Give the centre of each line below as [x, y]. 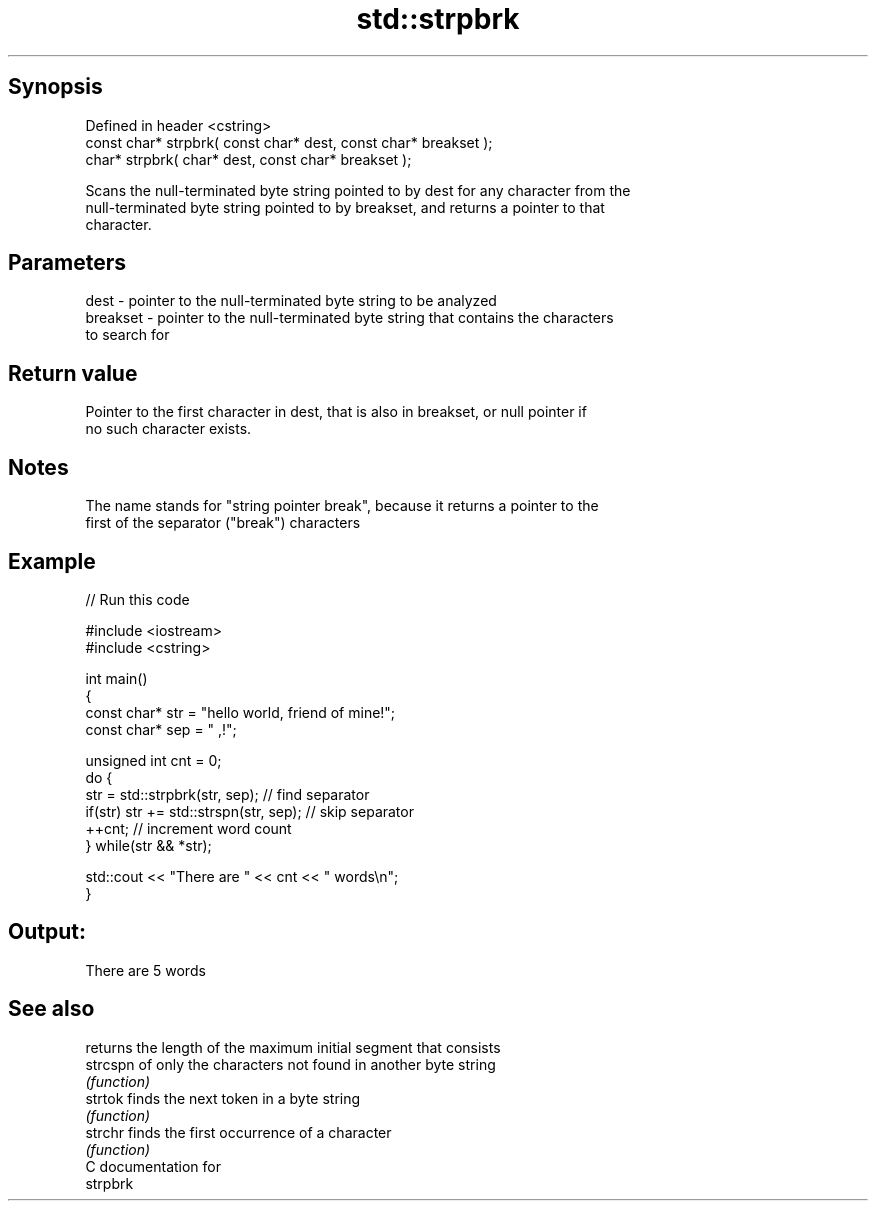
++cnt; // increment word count [188, 828]
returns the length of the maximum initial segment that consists [293, 1047]
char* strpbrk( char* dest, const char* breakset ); [248, 159]
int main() [116, 678]
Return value [73, 373]
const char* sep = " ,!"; [161, 729]
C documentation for [153, 1166]
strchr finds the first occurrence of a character [238, 1132]
